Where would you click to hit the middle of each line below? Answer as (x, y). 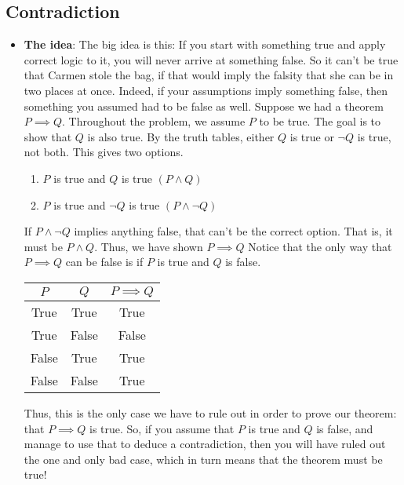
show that (48, 136)
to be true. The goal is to (320, 121)
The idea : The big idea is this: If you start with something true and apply (205, 44)
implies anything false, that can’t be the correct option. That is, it (233, 231)
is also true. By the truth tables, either (181, 136)
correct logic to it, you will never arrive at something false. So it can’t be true (211, 59)
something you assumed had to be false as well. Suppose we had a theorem (204, 106)
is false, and (345, 428)
